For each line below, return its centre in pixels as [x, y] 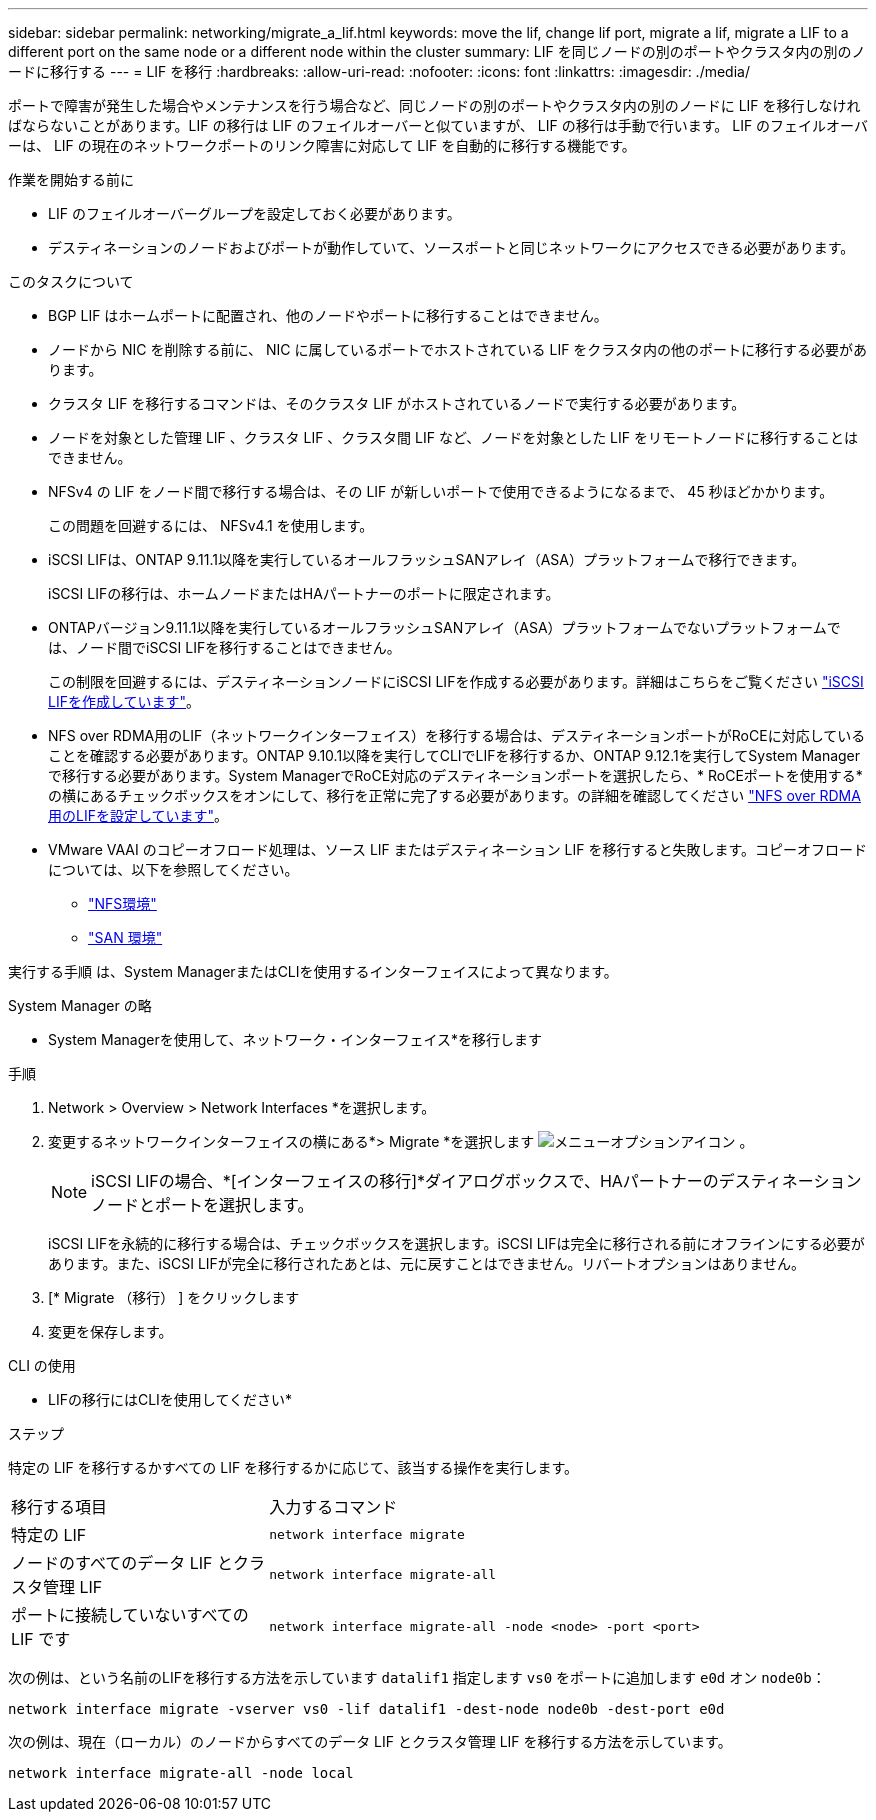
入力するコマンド [333, 1507]
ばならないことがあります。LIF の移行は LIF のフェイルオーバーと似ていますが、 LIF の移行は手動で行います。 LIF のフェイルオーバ [438, 125]
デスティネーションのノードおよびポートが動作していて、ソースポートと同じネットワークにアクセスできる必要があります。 [451, 247]
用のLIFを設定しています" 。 [138, 815]
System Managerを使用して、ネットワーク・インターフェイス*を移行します [295, 1039]
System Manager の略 [80, 1005]
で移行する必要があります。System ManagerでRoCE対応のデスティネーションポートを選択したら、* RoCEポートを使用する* [455, 775]
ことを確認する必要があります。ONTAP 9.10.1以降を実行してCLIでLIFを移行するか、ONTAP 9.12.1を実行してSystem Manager [454, 755]
